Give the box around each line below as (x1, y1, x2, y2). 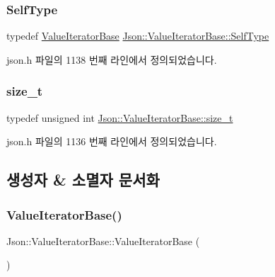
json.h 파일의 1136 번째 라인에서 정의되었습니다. (6, 134, 217, 149)
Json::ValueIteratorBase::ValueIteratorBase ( (6, 233, 200, 248)
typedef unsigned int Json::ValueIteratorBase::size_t (6, 110, 233, 125)
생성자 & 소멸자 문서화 (6, 169, 160, 191)
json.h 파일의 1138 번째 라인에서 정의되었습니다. (6, 52, 217, 67)
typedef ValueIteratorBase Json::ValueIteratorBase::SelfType (6, 28, 269, 43)
